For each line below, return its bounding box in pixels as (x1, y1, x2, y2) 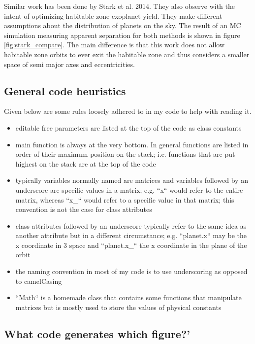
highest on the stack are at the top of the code (15, 158, 156, 169)
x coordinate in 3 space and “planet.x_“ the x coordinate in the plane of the (15, 240, 247, 250)
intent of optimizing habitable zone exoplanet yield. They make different (4, 10, 223, 21)
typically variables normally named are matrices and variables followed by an (15, 175, 248, 185)
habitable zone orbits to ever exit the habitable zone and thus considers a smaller (4, 49, 250, 59)
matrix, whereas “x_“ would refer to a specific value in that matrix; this (15, 194, 234, 205)
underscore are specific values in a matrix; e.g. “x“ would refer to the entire (15, 184, 243, 195)
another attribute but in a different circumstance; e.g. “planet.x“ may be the (15, 230, 247, 241)
